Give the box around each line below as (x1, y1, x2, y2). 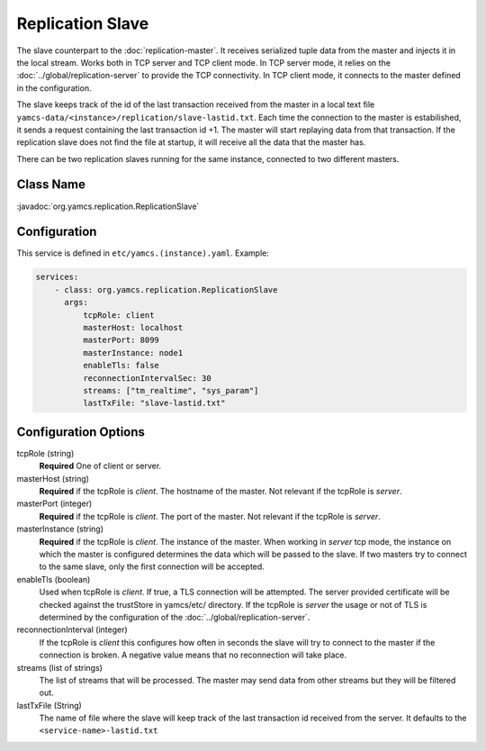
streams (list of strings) (16, 662, 103, 673)
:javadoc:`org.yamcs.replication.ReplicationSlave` (16, 201, 200, 212)
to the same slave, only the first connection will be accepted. (39, 561, 265, 572)
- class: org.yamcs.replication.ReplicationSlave (54, 285, 278, 294)
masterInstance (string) (16, 523, 103, 535)
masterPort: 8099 (82, 335, 159, 346)
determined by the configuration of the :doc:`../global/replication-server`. (39, 611, 310, 622)
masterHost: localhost (82, 322, 184, 333)
